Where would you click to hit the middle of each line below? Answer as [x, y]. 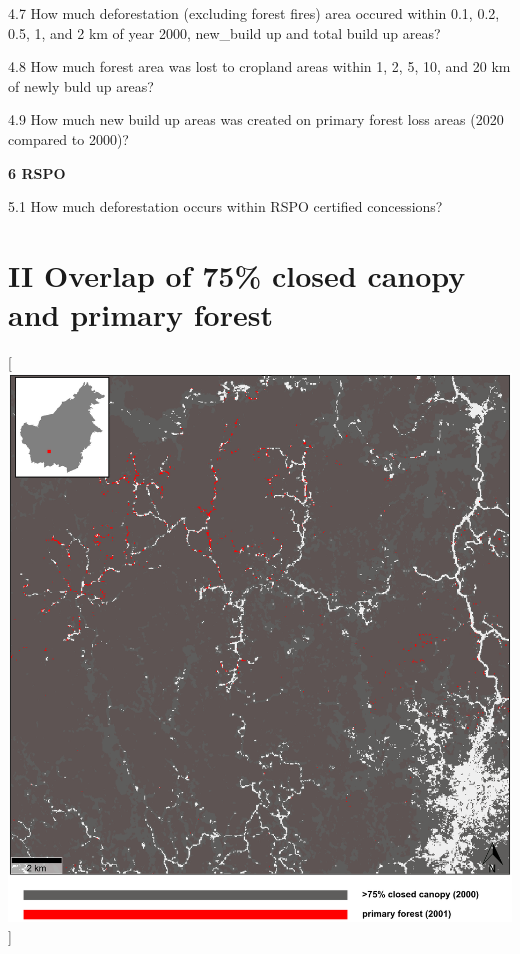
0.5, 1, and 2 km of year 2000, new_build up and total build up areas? [224, 32]
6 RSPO [37, 172]
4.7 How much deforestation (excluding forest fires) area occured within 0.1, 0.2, [254, 13]
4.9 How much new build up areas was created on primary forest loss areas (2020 [256, 119]
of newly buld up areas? [81, 85]
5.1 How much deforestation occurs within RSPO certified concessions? [225, 206]
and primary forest [140, 314]
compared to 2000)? [68, 138]
